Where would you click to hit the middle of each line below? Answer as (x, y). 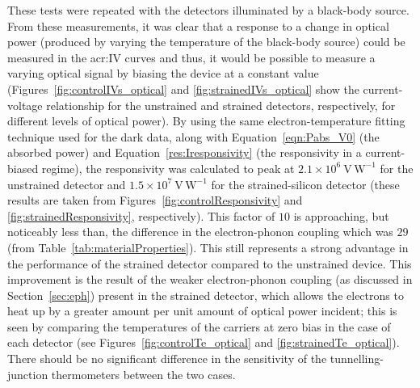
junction (28, 374)
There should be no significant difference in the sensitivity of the (167, 358)
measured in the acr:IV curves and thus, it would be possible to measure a (191, 57)
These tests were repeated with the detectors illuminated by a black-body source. (208, 10)
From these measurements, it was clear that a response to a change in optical (198, 25)
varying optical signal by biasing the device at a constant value (163, 73)
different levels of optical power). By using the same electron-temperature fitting (206, 121)
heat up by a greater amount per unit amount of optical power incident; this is (202, 311)
